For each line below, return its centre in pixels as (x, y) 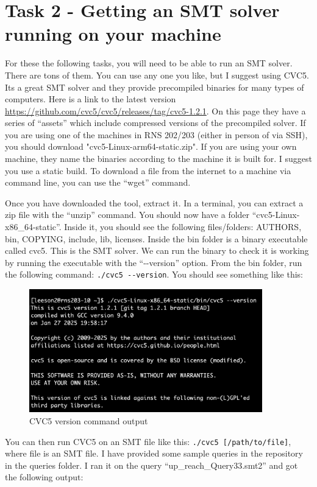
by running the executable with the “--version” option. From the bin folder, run (154, 262)
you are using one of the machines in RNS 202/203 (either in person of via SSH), (156, 134)
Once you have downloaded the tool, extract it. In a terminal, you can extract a (154, 202)
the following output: (44, 477)
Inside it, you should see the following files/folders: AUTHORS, (183, 227)
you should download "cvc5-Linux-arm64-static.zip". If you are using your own (151, 146)
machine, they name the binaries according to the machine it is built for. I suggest (159, 159)
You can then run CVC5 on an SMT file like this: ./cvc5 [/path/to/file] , (148, 441)
